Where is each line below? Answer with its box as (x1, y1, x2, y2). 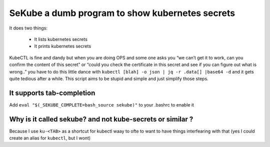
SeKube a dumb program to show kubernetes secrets (9, 7, 235, 18)
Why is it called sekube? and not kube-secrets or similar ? (9, 115, 193, 123)
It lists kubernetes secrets (34, 36, 87, 42)
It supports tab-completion (9, 88, 95, 97)
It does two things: (9, 25, 47, 31)
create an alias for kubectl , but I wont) (9, 135, 91, 141)
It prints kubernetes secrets (34, 43, 91, 49)
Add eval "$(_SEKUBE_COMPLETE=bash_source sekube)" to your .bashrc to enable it (9, 101, 194, 107)
